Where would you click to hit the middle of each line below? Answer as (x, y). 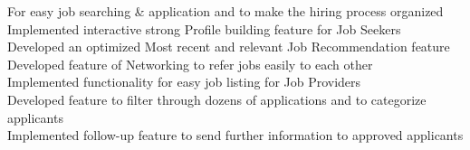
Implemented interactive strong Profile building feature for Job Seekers (204, 28)
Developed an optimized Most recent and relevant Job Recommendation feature (229, 47)
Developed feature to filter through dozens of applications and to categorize (217, 99)
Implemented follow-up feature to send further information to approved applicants (235, 135)
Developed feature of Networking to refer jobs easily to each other (190, 64)
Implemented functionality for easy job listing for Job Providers (184, 82)
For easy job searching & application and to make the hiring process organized (225, 11)
